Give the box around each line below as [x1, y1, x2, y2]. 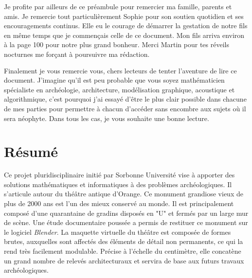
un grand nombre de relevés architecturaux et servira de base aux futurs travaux [4, 255, 244, 265]
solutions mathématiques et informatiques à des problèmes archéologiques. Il [4, 179, 232, 189]
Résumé [4, 141, 58, 161]
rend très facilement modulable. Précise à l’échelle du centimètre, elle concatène [4, 246, 241, 256]
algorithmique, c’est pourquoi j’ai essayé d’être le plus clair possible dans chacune [4, 94, 247, 104]
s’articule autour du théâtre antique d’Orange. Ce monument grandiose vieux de [4, 189, 243, 199]
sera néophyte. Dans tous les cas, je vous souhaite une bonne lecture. [4, 113, 209, 123]
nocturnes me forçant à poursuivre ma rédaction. [4, 49, 150, 59]
